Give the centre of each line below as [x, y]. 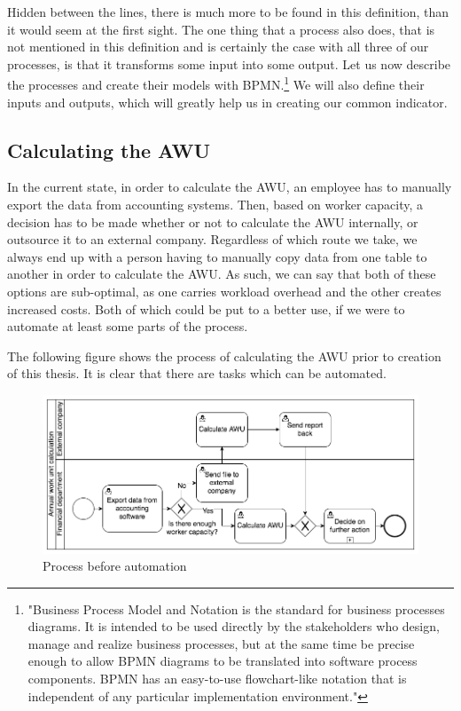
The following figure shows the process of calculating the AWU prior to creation [224, 355]
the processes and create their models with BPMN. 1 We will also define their [216, 83]
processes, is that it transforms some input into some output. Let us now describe [229, 63]
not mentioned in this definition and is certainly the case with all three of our [218, 47]
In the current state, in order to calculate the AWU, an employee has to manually [230, 187]
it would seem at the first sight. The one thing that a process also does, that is [221, 29]
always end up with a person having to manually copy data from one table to [217, 256]
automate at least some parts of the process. [128, 326]
